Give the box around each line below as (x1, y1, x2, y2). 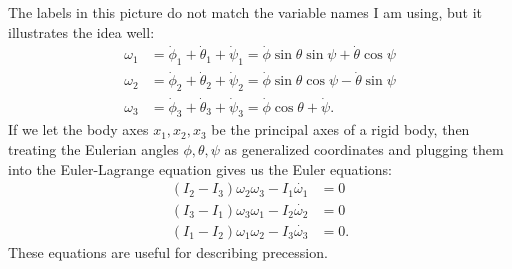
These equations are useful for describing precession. (8, 241, 328, 262)
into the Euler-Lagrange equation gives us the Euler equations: (8, 158, 393, 179)
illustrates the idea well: (8, 21, 155, 42)
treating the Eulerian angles (8, 138, 179, 159)
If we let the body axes (8, 119, 149, 140)
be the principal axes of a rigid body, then (211, 119, 470, 140)
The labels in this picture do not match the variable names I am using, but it (8, 2, 483, 22)
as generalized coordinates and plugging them (224, 138, 504, 159)
